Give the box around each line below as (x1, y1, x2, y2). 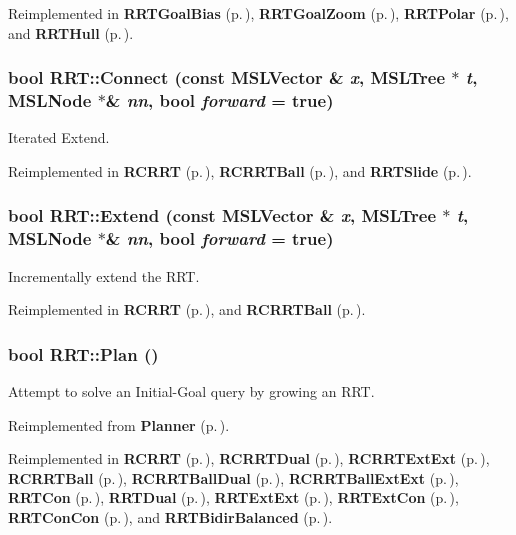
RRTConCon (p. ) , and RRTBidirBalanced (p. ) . (8, 507, 333, 528)
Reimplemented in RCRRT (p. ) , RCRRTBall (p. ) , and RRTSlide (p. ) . (8, 160, 472, 181)
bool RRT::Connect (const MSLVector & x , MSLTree (8, 65, 446, 90)
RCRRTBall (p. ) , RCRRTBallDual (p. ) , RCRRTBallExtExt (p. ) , (8, 467, 459, 488)
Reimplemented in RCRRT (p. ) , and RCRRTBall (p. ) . (8, 299, 366, 320)
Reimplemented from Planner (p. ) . (8, 414, 230, 435)
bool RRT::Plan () (8, 341, 159, 366)
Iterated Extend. (8, 127, 110, 148)
